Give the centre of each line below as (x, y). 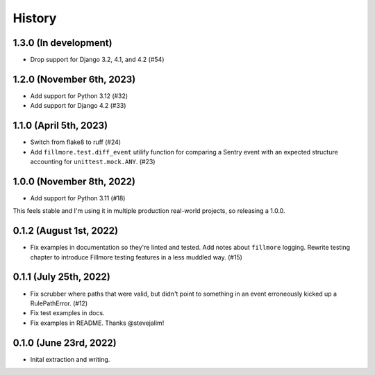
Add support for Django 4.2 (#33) (78, 106)
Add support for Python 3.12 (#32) (79, 96)
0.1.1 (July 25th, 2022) (61, 277)
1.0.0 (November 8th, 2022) (74, 181)
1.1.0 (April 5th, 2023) (60, 126)
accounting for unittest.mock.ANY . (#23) (93, 162)
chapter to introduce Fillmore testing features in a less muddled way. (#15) (136, 257)
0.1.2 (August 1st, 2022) (65, 231)
